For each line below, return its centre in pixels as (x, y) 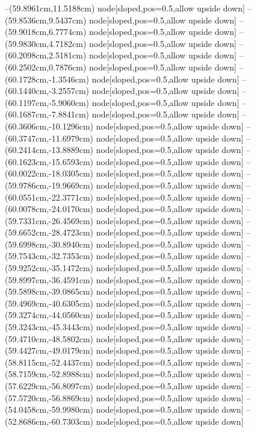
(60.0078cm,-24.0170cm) (49, 209)
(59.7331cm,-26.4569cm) (49, 220)
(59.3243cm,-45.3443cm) (49, 327)
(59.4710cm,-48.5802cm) (49, 338)
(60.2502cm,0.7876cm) (46, 67)
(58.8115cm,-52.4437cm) (49, 362)
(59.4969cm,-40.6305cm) (49, 303)
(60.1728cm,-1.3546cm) (47, 79)
